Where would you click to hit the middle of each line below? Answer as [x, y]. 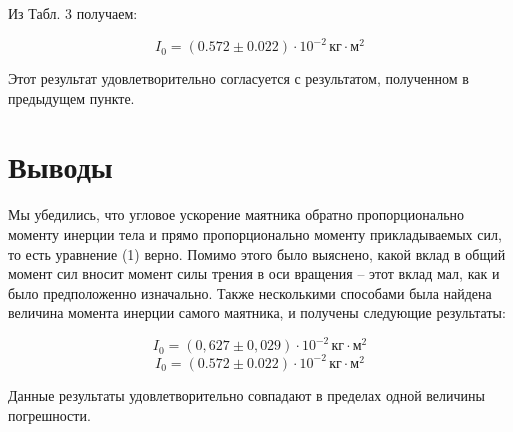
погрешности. [49, 414]
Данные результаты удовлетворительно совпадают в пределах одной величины [246, 394]
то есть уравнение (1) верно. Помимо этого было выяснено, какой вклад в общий [257, 253]
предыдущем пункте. [71, 97]
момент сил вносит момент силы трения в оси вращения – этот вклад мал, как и [254, 273]
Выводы [60, 166]
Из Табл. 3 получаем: [73, 13]
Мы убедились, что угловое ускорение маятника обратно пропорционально [236, 214]
